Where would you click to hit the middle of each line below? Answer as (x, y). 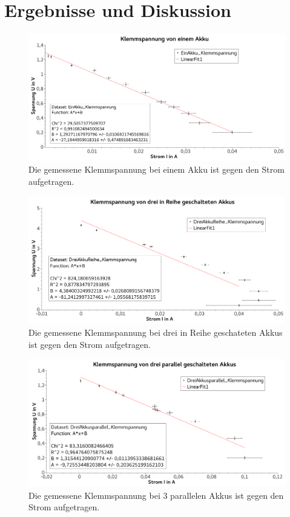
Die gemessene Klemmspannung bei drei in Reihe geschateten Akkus (156, 332)
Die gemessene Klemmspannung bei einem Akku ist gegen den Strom (157, 169)
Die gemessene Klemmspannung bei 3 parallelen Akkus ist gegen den (156, 495)
